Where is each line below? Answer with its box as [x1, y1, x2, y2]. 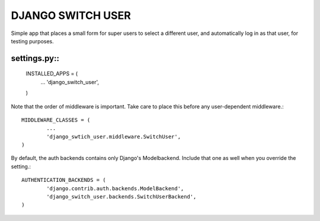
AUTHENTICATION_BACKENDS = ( [21, 177, 106, 184]
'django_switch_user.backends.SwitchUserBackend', [46, 193, 197, 200]
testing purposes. [11, 37, 55, 44]
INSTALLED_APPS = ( [25, 70, 78, 77]
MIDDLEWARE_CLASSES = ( [21, 116, 91, 123]
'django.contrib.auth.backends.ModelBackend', [46, 185, 184, 192]
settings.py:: [11, 53, 59, 63]
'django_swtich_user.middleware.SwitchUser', [46, 133, 181, 140]
